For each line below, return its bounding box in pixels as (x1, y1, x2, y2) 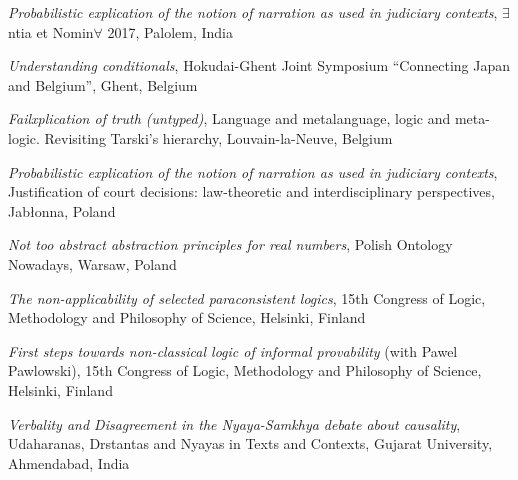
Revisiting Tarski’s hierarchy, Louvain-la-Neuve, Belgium (44, 127, 393, 148)
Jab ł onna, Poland (8, 200, 116, 221)
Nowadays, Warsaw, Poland (8, 253, 177, 274)
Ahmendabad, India (8, 452, 130, 473)
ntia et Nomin (8, 21, 94, 42)
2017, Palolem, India (107, 21, 233, 42)
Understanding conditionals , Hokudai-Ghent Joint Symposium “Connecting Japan (8, 55, 511, 76)
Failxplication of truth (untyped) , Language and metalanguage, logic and (8, 108, 451, 129)
